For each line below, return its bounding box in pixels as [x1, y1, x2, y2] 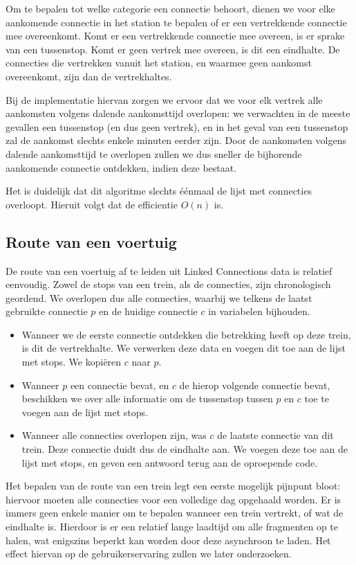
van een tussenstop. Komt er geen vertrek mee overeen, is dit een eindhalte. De [6, 42, 340, 56]
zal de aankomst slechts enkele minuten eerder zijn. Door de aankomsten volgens [6, 133, 346, 147]
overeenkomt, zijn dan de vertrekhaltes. [6, 69, 172, 83]
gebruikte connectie [6, 304, 88, 319]
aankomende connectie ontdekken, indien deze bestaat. [6, 160, 237, 174]
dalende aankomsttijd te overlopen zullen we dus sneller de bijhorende [6, 146, 302, 161]
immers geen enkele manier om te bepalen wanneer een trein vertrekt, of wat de [6, 505, 344, 520]
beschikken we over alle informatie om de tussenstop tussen [21, 391, 273, 406]
